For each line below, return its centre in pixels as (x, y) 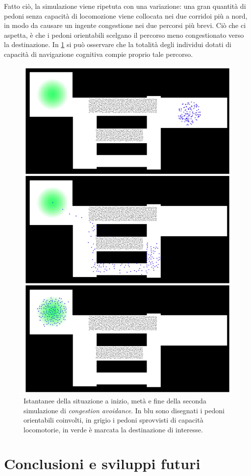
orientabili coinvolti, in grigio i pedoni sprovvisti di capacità (113, 420)
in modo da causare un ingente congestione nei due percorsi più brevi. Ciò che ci (125, 25)
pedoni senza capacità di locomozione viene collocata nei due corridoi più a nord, (126, 15)
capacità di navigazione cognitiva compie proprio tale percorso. (99, 54)
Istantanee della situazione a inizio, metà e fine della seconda (115, 401)
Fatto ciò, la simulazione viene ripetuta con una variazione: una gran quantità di (125, 6)
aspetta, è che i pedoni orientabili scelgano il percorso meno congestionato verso (124, 35)
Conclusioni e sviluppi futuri (102, 463)
